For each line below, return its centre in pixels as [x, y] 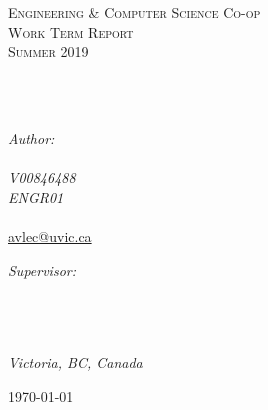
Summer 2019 [48, 51]
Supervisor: [42, 269]
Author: [31, 137]
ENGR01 [36, 196]
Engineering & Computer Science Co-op [134, 12]
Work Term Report [71, 31]
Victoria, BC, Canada [75, 361]
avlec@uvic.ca [50, 235]
